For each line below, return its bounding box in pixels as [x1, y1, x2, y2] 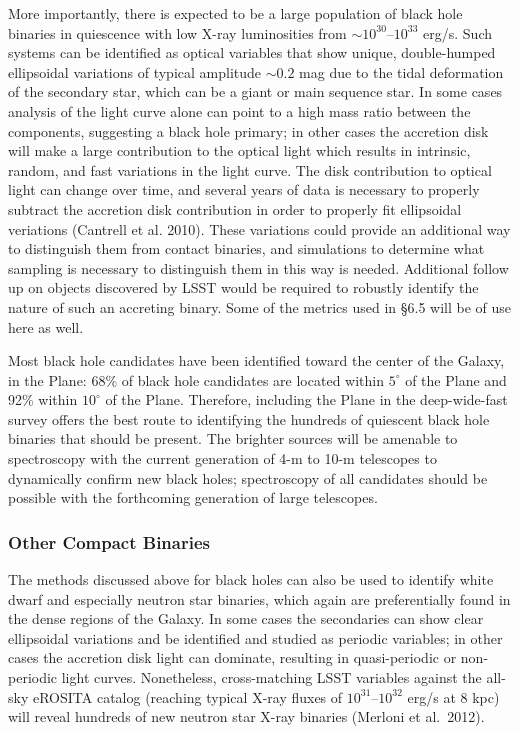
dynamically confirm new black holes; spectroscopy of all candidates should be [8, 467, 488, 488]
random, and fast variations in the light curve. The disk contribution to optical [8, 159, 492, 180]
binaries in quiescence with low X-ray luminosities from [8, 22, 347, 43]
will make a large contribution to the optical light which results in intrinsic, [8, 140, 471, 161]
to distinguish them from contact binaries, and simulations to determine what [8, 238, 485, 259]
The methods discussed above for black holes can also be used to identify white [8, 569, 494, 590]
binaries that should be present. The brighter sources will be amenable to [8, 428, 458, 449]
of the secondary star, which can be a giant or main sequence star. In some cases [8, 81, 503, 102]
